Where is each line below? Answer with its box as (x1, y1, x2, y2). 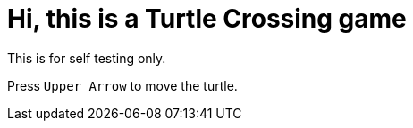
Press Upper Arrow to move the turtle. (7, 77, 238, 93)
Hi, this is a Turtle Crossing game (7, 4, 407, 34)
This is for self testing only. (7, 50, 166, 66)
